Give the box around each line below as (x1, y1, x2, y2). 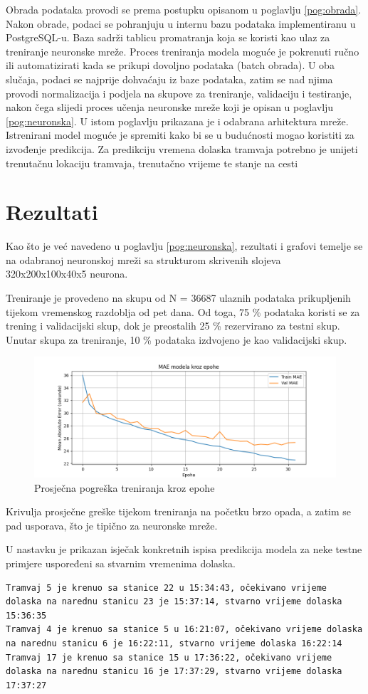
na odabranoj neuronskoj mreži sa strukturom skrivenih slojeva (6, 252, 281, 267)
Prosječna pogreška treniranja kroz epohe (34, 480, 215, 495)
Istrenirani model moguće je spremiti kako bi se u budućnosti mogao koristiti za (6, 127, 354, 142)
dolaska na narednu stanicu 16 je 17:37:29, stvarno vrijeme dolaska (6, 666, 342, 677)
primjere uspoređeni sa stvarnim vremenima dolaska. (6, 555, 236, 570)
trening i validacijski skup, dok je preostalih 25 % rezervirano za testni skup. (6, 318, 340, 333)
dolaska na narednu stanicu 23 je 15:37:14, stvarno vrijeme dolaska (6, 596, 342, 607)
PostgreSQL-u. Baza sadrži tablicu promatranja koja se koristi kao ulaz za (6, 30, 330, 45)
